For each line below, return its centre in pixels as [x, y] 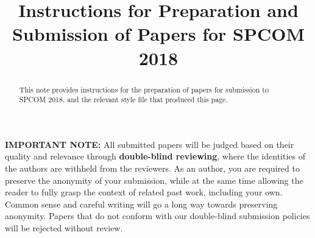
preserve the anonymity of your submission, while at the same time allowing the [154, 180]
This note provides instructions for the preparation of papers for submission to [144, 89]
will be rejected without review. [64, 228]
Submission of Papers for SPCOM [158, 34]
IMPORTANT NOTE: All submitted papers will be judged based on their [150, 144]
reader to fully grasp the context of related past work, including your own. [144, 192]
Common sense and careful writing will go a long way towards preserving [141, 204]
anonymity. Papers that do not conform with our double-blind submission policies [157, 216]
